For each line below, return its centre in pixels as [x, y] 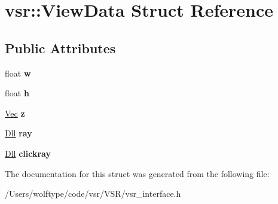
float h [17, 93]
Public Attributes [60, 48]
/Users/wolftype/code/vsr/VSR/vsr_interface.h [93, 194]
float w [18, 73]
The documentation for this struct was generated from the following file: [137, 173]
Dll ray [19, 133]
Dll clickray [28, 153]
